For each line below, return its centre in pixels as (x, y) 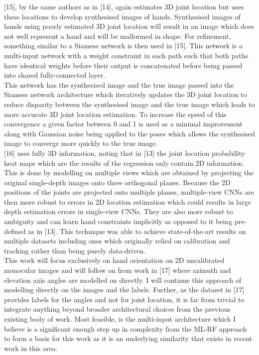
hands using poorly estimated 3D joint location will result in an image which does (129, 26)
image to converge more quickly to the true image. (81, 143)
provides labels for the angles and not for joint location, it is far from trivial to (124, 299)
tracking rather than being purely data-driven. (75, 250)
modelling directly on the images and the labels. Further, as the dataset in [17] (124, 290)
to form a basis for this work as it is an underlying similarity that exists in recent (128, 338)
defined (15, 231)
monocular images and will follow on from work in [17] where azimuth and (118, 270)
